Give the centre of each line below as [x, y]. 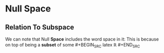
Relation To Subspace [40, 27]
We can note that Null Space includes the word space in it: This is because [82, 39]
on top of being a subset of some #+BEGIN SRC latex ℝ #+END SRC [73, 45]
